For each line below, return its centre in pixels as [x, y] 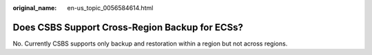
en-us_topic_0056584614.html [110, 8]
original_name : [35, 8]
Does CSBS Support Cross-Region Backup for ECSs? [128, 27]
